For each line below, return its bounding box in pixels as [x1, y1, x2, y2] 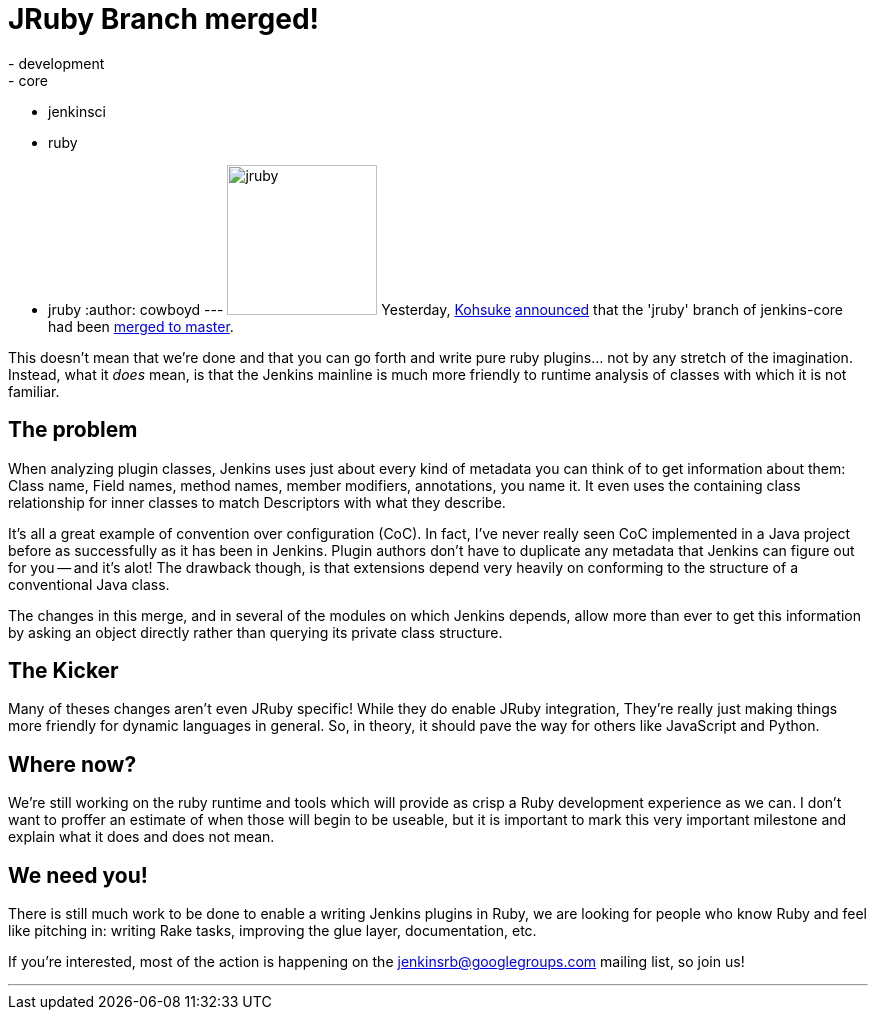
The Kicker [8, 658, 119, 684]
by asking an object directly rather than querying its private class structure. [8, 623, 503, 641]
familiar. [8, 382, 60, 400]
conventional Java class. [8, 575, 170, 593]
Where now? [8, 751, 137, 777]
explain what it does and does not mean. [8, 828, 275, 846]
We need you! [8, 862, 148, 888]
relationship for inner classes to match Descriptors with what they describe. [8, 493, 506, 511]
